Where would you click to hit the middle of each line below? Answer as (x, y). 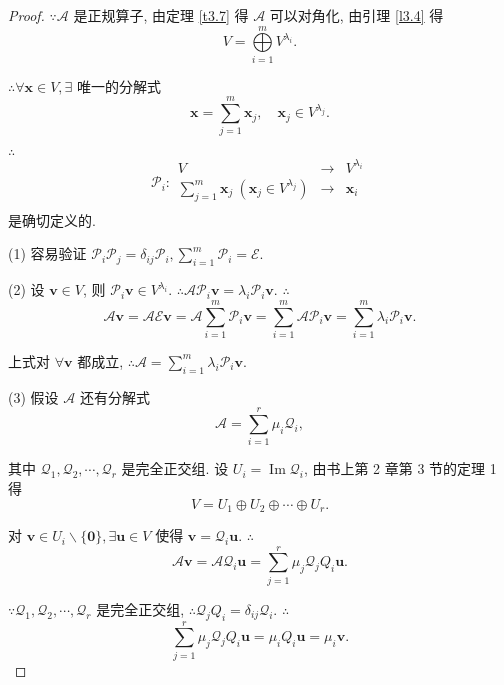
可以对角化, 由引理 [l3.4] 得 (356, 15)
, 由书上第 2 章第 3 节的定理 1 (400, 468)
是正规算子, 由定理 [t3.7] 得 (161, 15)
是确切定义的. (52, 219)
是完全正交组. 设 (175, 468)
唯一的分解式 (119, 85)
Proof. (26, 15)
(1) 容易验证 (47, 253)
